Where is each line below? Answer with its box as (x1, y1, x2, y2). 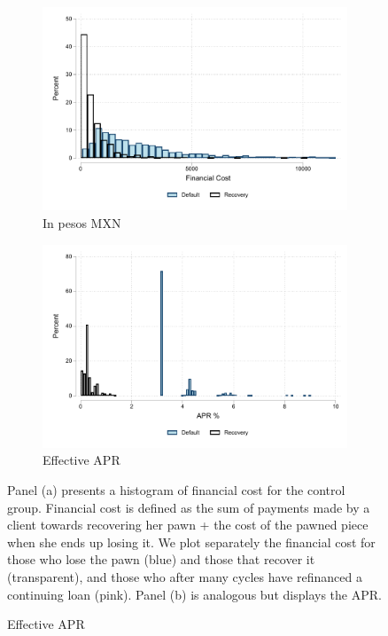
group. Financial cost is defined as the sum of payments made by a (7, 498, 370, 516)
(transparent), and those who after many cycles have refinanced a (7, 568, 362, 585)
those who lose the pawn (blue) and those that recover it (7, 550, 315, 569)
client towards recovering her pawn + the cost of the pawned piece (7, 515, 369, 534)
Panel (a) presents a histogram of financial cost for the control (7, 481, 345, 499)
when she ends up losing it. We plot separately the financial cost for (7, 532, 376, 551)
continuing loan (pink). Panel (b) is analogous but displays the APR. (7, 585, 382, 603)
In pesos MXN (43, 213, 121, 232)
